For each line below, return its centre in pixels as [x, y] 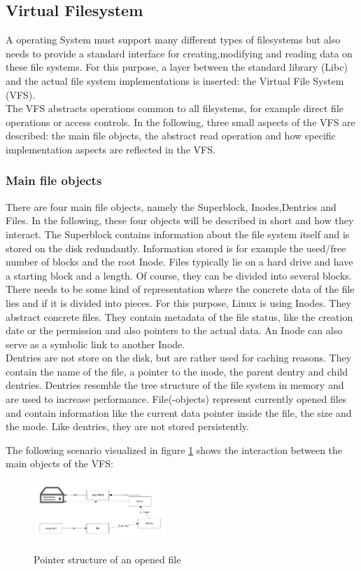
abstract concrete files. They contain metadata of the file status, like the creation [179, 316]
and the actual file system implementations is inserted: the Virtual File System [175, 80]
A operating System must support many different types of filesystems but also [173, 40]
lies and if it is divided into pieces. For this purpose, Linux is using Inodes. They [178, 302]
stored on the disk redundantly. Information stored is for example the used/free [176, 248]
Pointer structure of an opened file [107, 559]
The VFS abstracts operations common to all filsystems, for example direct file [175, 108]
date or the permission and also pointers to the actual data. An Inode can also [174, 330]
